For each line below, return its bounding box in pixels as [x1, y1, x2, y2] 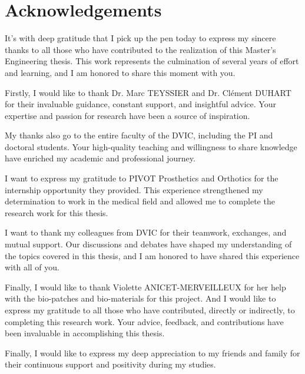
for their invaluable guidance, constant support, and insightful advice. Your [5, 98, 276, 110]
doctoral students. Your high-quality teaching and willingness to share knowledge [5, 140, 297, 153]
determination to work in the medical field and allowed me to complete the [5, 195, 275, 207]
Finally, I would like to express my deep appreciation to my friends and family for [5, 346, 300, 359]
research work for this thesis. [5, 206, 108, 219]
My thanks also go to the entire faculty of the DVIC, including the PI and [5, 129, 273, 141]
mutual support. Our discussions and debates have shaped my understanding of [5, 238, 292, 250]
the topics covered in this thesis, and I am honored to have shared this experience [5, 249, 300, 262]
